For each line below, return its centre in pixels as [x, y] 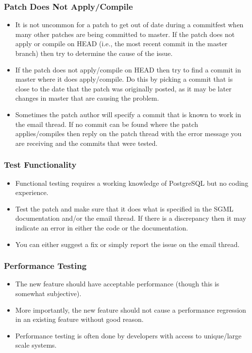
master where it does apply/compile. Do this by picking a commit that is [124, 79]
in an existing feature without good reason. [79, 319]
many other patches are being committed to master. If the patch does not [125, 34]
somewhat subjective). [48, 293]
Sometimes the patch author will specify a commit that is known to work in [128, 114]
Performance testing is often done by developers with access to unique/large [128, 335]
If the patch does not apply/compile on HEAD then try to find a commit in [128, 69]
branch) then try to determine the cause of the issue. [94, 53]
